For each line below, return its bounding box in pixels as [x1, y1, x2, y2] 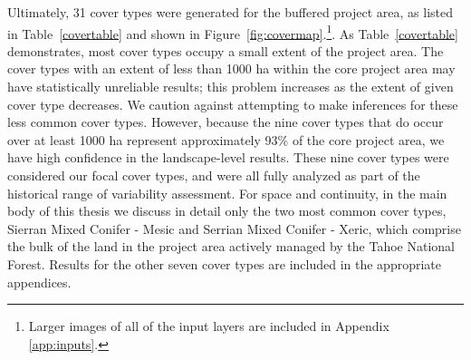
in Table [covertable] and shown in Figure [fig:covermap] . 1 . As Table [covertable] [7, 21, 458, 43]
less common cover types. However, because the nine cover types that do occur [7, 112, 444, 131]
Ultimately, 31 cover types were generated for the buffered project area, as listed [7, 3, 454, 21]
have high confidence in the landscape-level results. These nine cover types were [7, 148, 449, 167]
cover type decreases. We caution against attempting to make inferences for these [7, 94, 458, 113]
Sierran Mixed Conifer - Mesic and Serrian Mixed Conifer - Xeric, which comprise [7, 219, 461, 238]
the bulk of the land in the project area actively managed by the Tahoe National [7, 237, 455, 256]
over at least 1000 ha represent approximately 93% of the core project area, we [7, 130, 445, 149]
